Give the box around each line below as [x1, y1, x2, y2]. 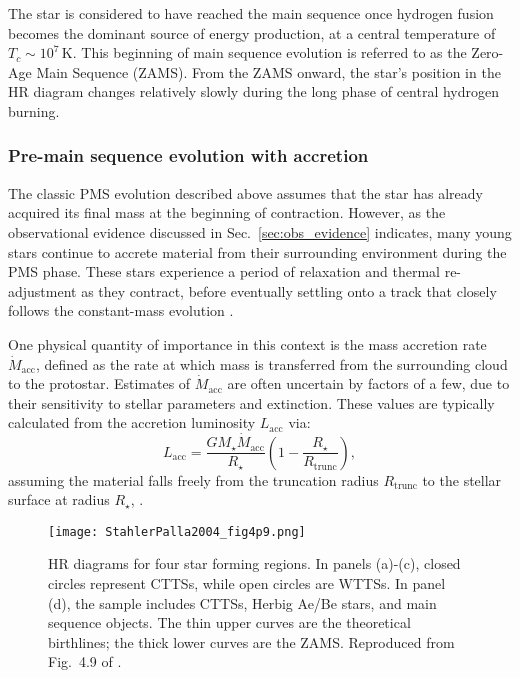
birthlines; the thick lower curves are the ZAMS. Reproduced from [48, 631, 455, 652]
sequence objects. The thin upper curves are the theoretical [48, 612, 411, 633]
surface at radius [8, 489, 110, 510]
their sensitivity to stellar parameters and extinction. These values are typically [8, 392, 495, 413]
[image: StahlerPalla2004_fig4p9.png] [48, 524, 306, 539]
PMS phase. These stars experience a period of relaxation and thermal [8, 261, 440, 282]
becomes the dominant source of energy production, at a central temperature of [8, 22, 496, 43]
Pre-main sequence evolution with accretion [8, 143, 369, 168]
